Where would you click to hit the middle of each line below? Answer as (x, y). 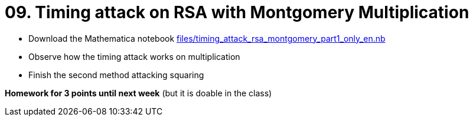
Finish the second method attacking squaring (116, 75)
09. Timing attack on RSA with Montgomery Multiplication (237, 12)
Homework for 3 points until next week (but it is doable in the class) (138, 93)
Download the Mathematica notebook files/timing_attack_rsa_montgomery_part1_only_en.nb (207, 38)
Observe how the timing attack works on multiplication (134, 56)
